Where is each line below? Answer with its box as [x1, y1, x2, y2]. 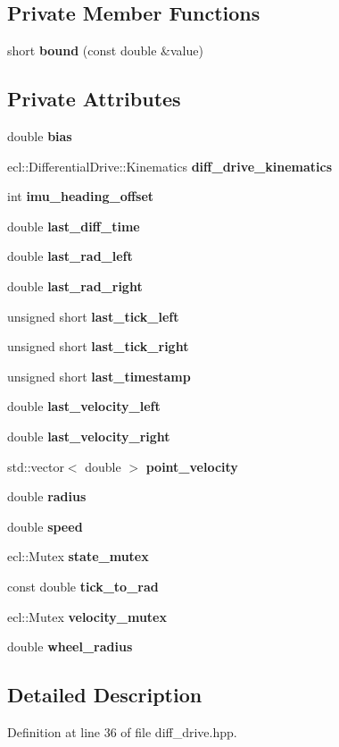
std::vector [7, 457, 64, 475]
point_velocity [145, 457, 238, 475]
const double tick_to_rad [7, 576, 159, 595]
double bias [7, 127, 72, 145]
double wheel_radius [7, 637, 133, 656]
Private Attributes [7, 85, 181, 113]
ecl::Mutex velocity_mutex [7, 607, 167, 625]
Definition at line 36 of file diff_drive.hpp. [7, 722, 237, 741]
